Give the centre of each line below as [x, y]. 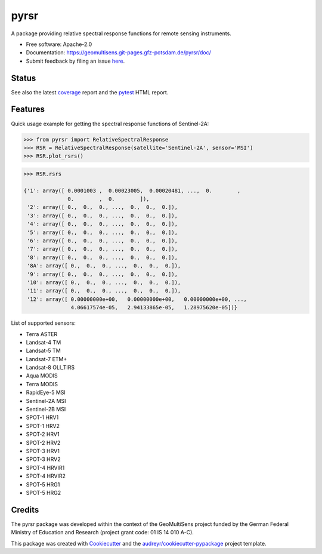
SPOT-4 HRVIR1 [45, 467]
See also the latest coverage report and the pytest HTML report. [90, 92]
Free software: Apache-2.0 [59, 44]
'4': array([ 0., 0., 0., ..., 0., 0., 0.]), [103, 224]
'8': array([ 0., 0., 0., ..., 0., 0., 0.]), [103, 257]
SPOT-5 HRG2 [44, 493]
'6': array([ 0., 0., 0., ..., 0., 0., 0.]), [103, 241]
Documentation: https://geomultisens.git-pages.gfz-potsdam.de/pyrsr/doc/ [119, 53]
